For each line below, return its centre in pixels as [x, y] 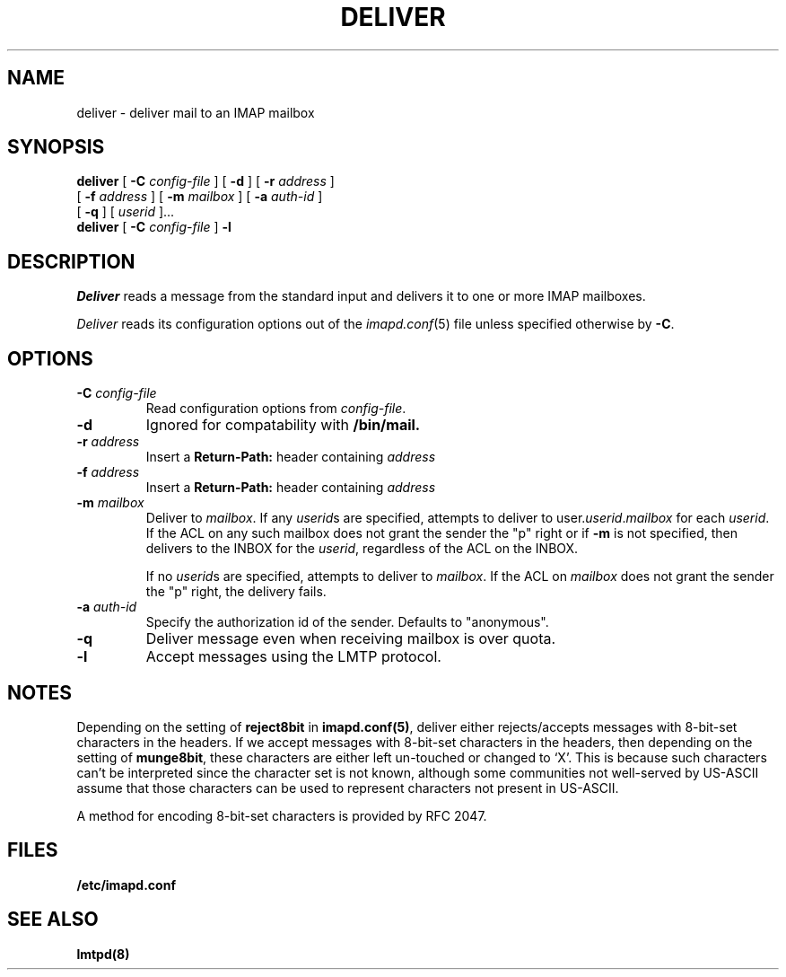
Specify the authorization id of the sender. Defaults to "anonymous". [347, 622]
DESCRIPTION [71, 261]
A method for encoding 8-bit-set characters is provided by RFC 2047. [282, 815]
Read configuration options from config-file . [276, 409]
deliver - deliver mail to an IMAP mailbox [196, 112]
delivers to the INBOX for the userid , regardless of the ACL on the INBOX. [362, 549]
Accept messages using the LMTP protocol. [293, 657]
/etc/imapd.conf [126, 885]
